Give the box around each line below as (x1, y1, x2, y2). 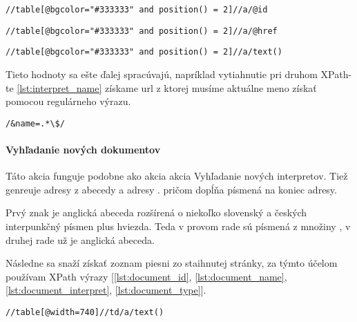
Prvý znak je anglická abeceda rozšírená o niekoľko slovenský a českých (6, 205, 307, 220)
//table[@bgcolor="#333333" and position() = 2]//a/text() (6, 47, 282, 57)
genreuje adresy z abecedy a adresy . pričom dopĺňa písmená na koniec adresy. (6, 182, 337, 196)
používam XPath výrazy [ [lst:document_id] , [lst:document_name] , (6, 269, 287, 283)
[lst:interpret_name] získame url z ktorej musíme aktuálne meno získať (17, 80, 317, 95)
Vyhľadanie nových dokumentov (6, 142, 161, 156)
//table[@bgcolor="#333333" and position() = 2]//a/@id (6, 5, 268, 15)
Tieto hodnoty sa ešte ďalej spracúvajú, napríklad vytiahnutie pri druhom (6, 66, 318, 81)
